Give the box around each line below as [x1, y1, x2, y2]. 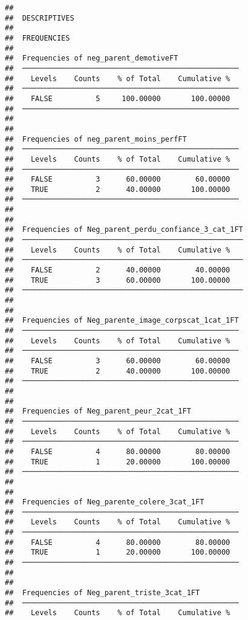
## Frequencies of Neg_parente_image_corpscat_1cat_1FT [5, 316, 239, 325]
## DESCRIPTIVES [5, 13, 74, 22]
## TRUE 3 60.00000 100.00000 [5, 275, 230, 285]
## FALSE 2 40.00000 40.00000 [5, 266, 230, 275]
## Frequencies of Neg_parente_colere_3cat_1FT [5, 498, 204, 507]
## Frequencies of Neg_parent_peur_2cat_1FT [5, 407, 191, 416]
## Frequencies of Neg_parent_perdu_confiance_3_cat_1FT [5, 225, 243, 234]
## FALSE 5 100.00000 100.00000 [5, 94, 230, 103]
